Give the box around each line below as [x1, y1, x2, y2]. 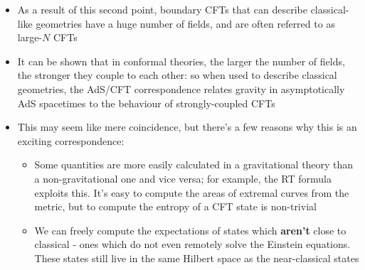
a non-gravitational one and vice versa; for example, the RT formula [34, 171, 332, 185]
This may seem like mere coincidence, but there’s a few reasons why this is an [17, 119, 357, 134]
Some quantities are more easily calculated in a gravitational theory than [34, 157, 354, 172]
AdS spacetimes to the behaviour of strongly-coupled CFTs [17, 95, 275, 110]
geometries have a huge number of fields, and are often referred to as [36, 16, 335, 31]
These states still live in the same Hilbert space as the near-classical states [34, 250, 359, 265]
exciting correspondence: [17, 133, 125, 148]
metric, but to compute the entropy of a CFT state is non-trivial [34, 199, 317, 214]
